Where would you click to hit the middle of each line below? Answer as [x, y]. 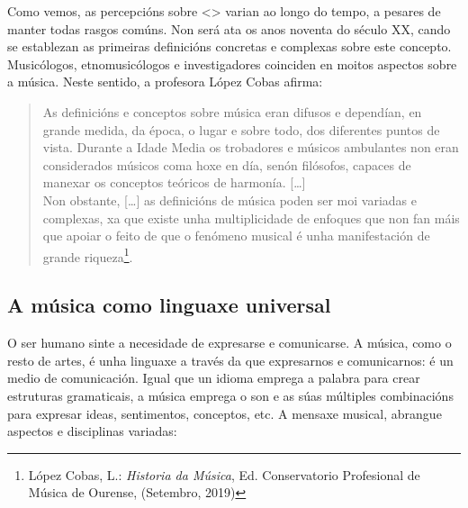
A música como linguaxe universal [169, 305]
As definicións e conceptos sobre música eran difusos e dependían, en [232, 111]
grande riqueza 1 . [88, 255]
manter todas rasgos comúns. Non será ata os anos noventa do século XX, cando [229, 28]
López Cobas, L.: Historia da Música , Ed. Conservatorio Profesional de [224, 474]
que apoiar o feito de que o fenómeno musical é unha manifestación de [236, 236]
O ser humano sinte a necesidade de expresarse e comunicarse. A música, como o [229, 343]
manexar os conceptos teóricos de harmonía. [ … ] [174, 182]
